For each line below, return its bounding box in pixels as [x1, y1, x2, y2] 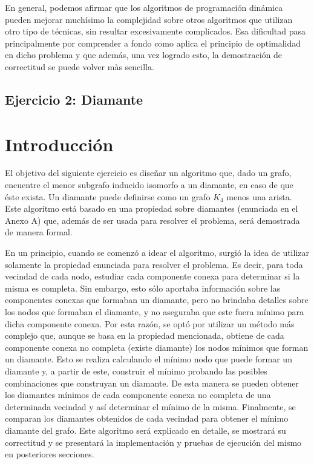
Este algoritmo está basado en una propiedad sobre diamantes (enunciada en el [5, 202, 298, 215]
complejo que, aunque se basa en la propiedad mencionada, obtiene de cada [5, 329, 284, 342]
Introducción [5, 131, 114, 156]
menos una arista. [226, 190, 292, 203]
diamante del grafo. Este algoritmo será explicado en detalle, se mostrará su [5, 423, 286, 436]
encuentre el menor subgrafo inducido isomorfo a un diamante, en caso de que [5, 178, 293, 191]
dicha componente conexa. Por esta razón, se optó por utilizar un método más [5, 317, 295, 330]
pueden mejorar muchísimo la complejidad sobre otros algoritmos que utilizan [5, 13, 293, 25]
